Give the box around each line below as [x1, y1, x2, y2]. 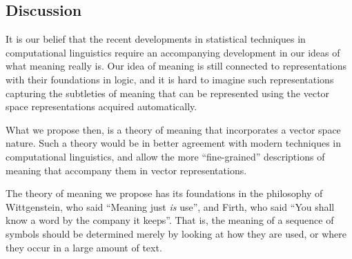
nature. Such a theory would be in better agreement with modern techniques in [6, 136, 342, 150]
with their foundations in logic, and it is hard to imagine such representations [6, 72, 334, 86]
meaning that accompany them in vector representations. [6, 163, 247, 177]
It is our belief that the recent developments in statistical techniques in [6, 32, 306, 46]
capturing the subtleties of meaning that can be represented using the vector [6, 85, 330, 100]
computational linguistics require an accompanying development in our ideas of [6, 45, 340, 59]
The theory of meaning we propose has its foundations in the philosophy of [6, 186, 323, 200]
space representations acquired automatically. [6, 99, 197, 114]
